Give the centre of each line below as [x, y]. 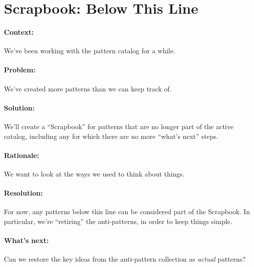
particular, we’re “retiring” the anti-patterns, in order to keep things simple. [118, 221]
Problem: [20, 70]
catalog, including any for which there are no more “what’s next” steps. [111, 136]
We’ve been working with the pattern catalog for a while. [90, 51]
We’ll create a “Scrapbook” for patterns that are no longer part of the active [119, 126]
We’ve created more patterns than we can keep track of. [88, 88]
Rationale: [22, 155]
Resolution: [23, 193]
